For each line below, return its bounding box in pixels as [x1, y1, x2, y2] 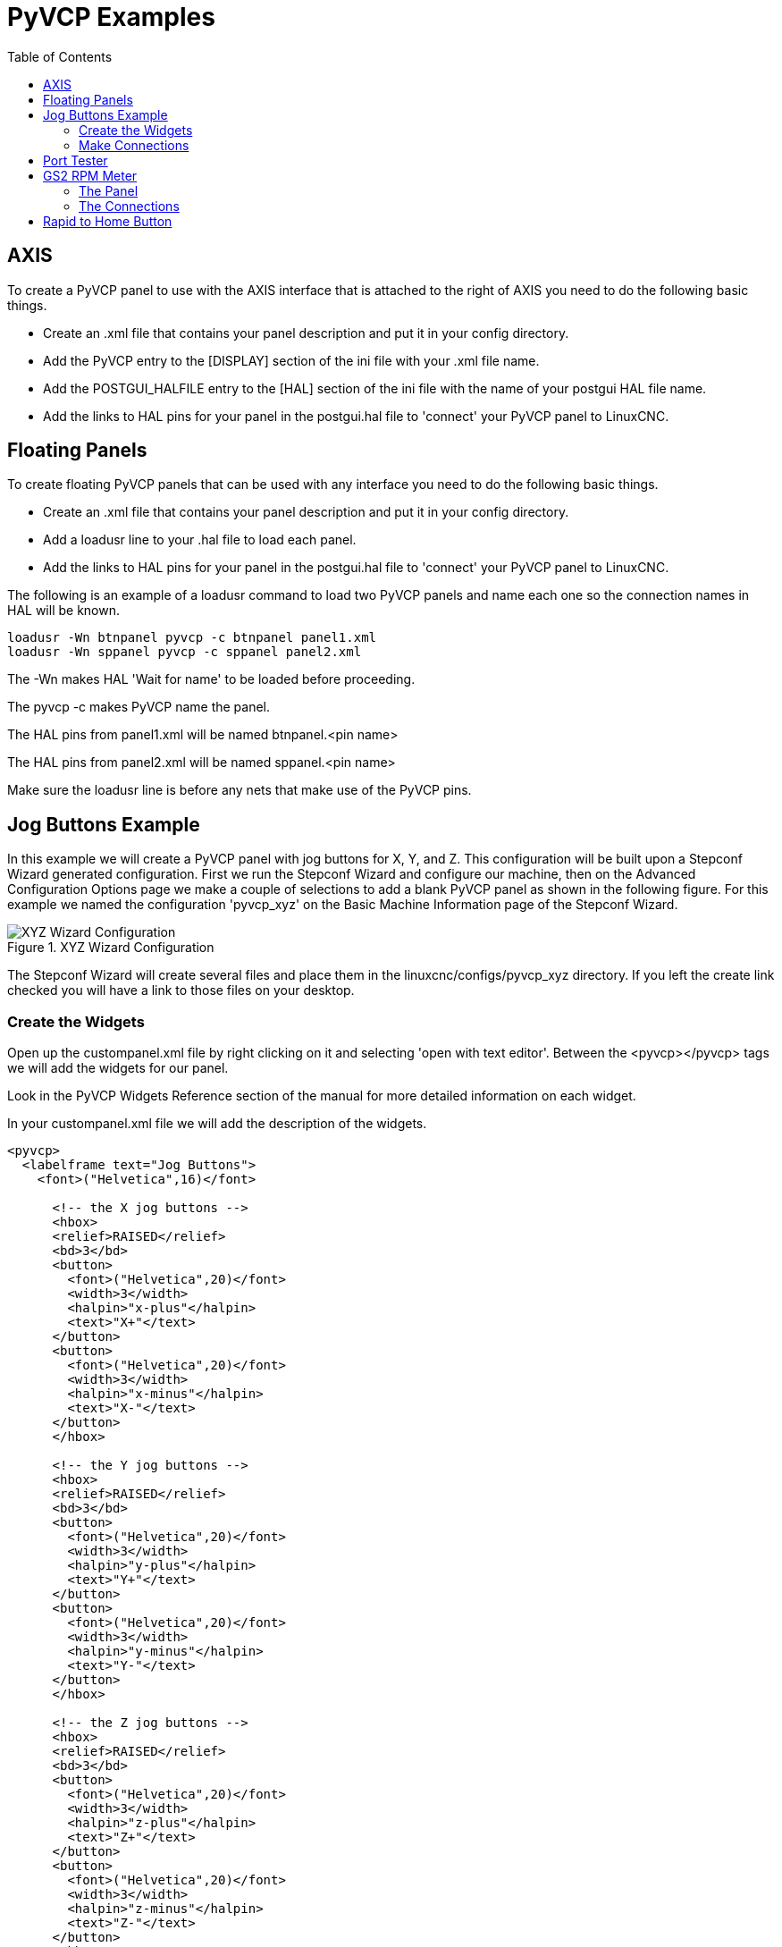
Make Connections [79, 137, 189, 153]
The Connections [79, 198, 180, 214]
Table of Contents [7, 48, 113, 64]
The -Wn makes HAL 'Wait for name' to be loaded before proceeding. [7, 671, 416, 687]
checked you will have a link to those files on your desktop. [7, 982, 355, 999]
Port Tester [43, 152, 108, 168]
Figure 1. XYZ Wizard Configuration [7, 940, 214, 956]
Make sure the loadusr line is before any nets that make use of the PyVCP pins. [7, 782, 472, 798]
